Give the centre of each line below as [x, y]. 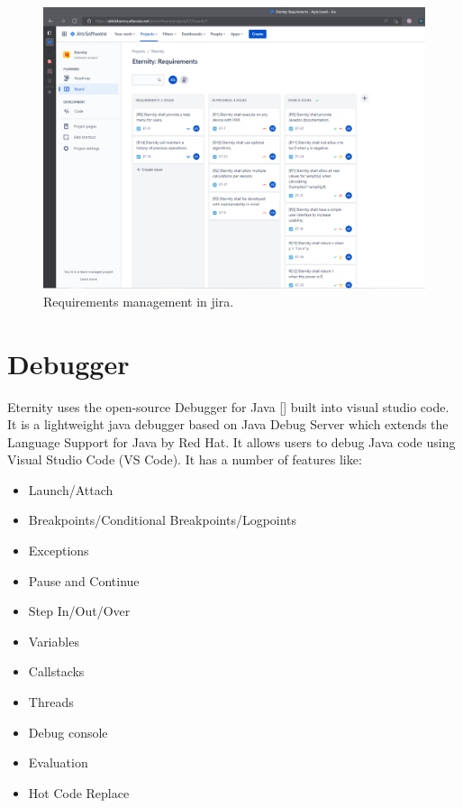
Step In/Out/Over [79, 611]
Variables [54, 641]
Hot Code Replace [79, 792]
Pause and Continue [84, 580]
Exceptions [59, 551]
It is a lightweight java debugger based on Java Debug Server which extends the [228, 424]
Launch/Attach [71, 489]
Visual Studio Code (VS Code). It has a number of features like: [185, 459]
